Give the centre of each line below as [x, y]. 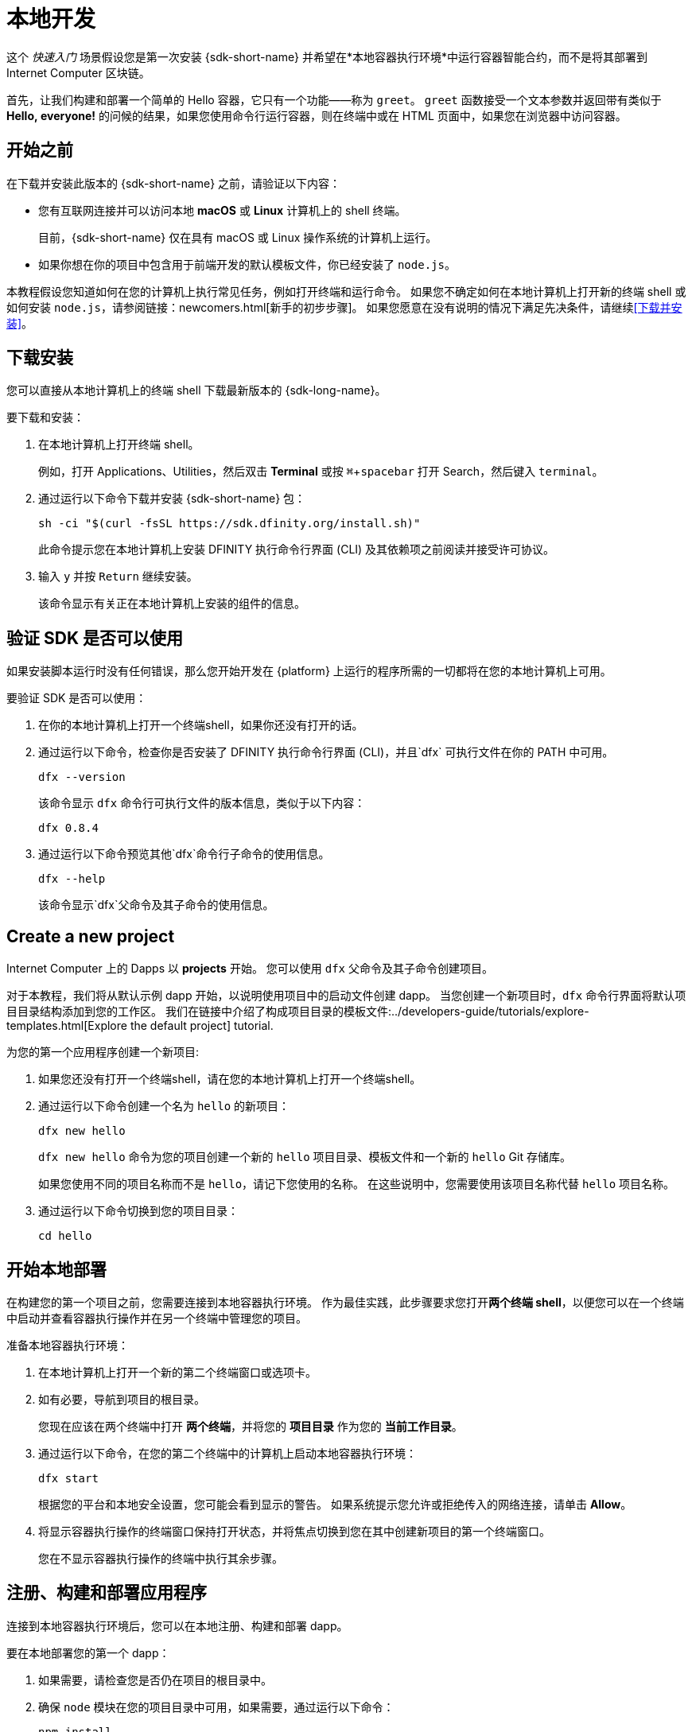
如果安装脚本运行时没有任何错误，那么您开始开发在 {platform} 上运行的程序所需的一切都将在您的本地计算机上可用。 [309, 671]
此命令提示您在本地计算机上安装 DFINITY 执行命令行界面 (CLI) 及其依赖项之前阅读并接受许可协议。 [297, 550]
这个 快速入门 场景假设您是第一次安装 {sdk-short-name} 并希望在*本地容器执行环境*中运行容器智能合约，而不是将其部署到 [327, 56]
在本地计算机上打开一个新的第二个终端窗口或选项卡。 [177, 1372]
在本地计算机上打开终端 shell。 [119, 445]
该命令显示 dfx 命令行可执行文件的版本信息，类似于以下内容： [202, 803]
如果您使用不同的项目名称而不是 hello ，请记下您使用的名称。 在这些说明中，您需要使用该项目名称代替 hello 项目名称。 [357, 1184]
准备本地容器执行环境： [68, 1345]
